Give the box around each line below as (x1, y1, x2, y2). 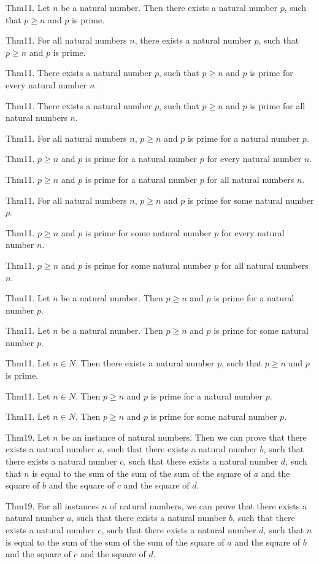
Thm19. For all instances (6, 499, 99, 512)
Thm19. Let (6, 430, 50, 443)
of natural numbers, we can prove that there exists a (109, 499, 307, 512)
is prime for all (250, 99, 306, 112)
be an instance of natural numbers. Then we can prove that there (61, 430, 307, 443)
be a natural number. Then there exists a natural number (61, 1, 277, 14)
